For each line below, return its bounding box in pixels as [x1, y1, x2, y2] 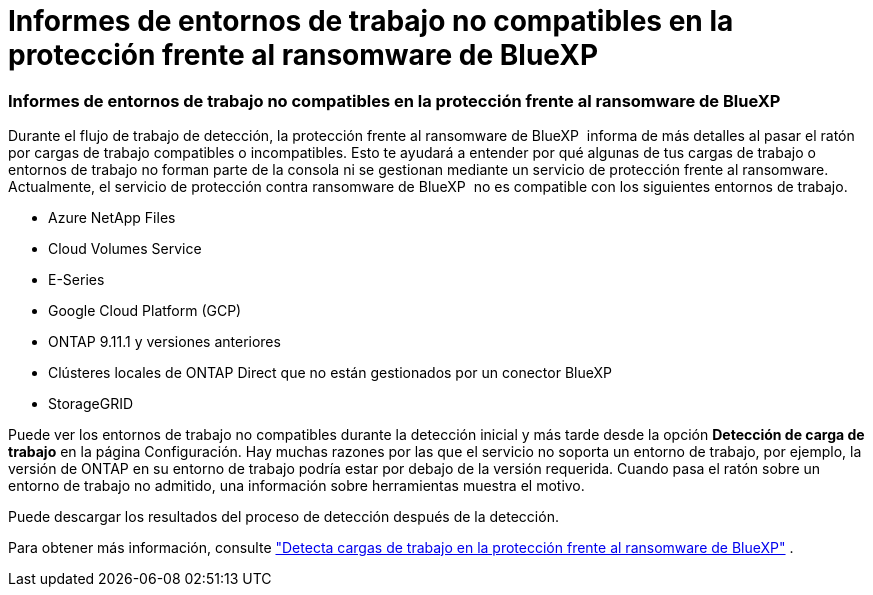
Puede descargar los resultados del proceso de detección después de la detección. [8, 508, 559, 526]
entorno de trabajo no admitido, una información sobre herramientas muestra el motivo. [8, 477, 585, 495]
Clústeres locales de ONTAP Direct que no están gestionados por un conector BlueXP [48, 364, 612, 382]
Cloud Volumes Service [48, 240, 202, 258]
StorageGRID [48, 395, 134, 413]
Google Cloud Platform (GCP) [48, 302, 242, 320]
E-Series [48, 271, 105, 289]
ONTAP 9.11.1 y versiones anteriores [48, 333, 281, 351]
